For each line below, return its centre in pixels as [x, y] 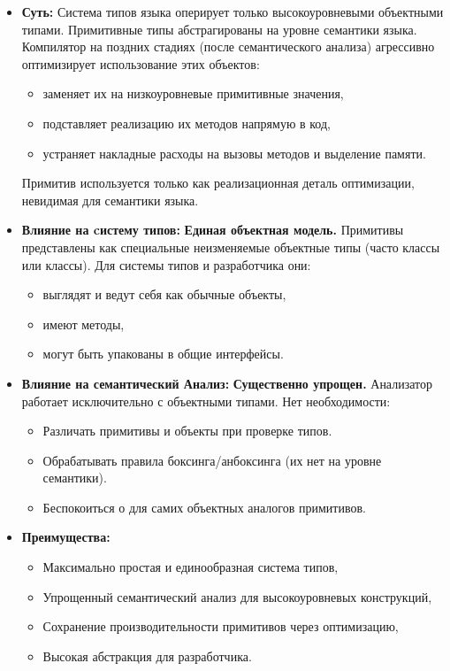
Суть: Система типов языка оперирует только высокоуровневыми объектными [233, 12]
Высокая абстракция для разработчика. [147, 656]
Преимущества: [66, 537]
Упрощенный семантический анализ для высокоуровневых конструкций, [237, 596]
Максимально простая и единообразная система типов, [191, 567]
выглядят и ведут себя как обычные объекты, [164, 294]
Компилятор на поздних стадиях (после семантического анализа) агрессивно [228, 46]
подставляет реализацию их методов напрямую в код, [187, 123]
